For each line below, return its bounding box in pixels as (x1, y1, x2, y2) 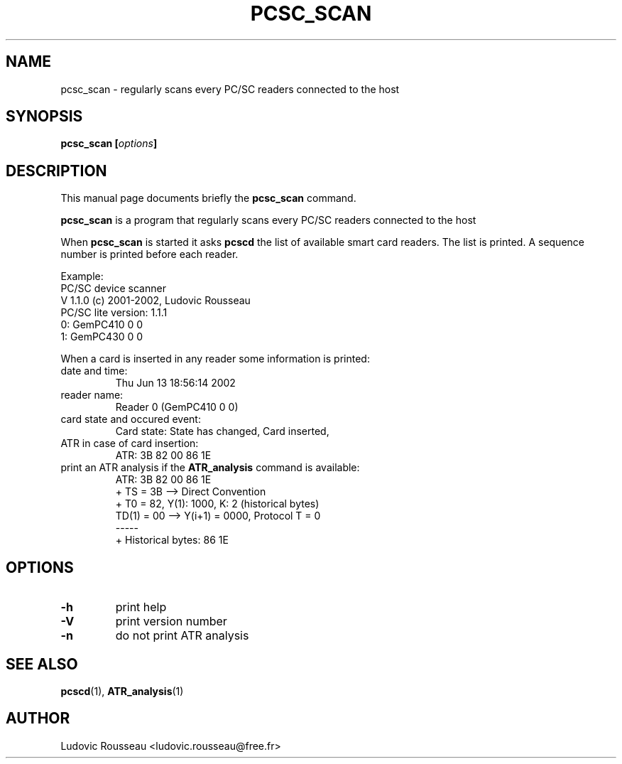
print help (115, 600, 167, 615)
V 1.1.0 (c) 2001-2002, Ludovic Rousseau (60, 294, 251, 307)
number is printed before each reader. (60, 248, 239, 261)
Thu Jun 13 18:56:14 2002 (115, 377, 236, 389)
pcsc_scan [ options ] (60, 137, 158, 150)
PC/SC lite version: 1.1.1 (60, 306, 168, 319)
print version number (115, 614, 227, 629)
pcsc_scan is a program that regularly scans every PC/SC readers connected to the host (60, 214, 476, 227)
